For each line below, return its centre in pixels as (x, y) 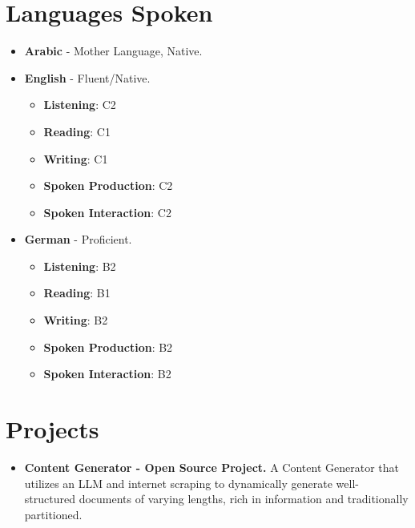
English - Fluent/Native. (87, 77)
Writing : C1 (76, 158)
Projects (52, 429)
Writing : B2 (76, 320)
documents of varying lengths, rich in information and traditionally (244, 499)
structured (50, 499)
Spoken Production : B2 (108, 347)
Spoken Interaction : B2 (107, 374)
